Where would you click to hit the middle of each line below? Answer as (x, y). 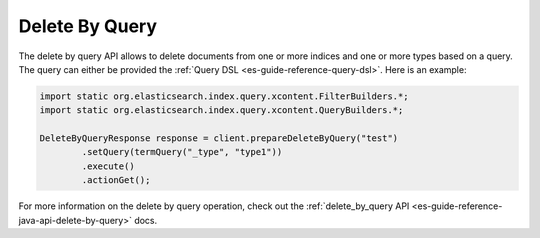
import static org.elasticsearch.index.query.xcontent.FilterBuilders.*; (224, 96)
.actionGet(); (116, 180)
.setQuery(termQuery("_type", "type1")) (182, 152)
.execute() (108, 166)
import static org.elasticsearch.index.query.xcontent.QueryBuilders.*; (221, 110)
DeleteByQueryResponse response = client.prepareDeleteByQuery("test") (219, 138)
